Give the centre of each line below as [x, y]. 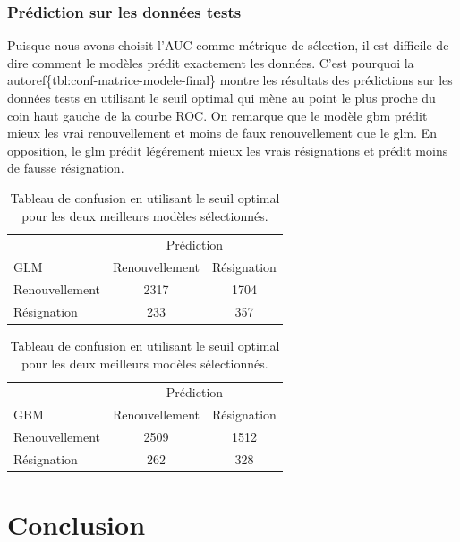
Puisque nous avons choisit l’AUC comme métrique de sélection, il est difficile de [228, 45]
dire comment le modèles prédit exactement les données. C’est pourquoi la [211, 62]
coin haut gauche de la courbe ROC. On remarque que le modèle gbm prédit [217, 115]
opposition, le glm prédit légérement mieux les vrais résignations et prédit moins [228, 150]
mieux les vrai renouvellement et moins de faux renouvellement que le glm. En [222, 133]
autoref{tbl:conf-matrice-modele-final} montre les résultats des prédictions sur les [230, 80]
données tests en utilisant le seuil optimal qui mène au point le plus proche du [221, 97]
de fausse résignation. [66, 168]
